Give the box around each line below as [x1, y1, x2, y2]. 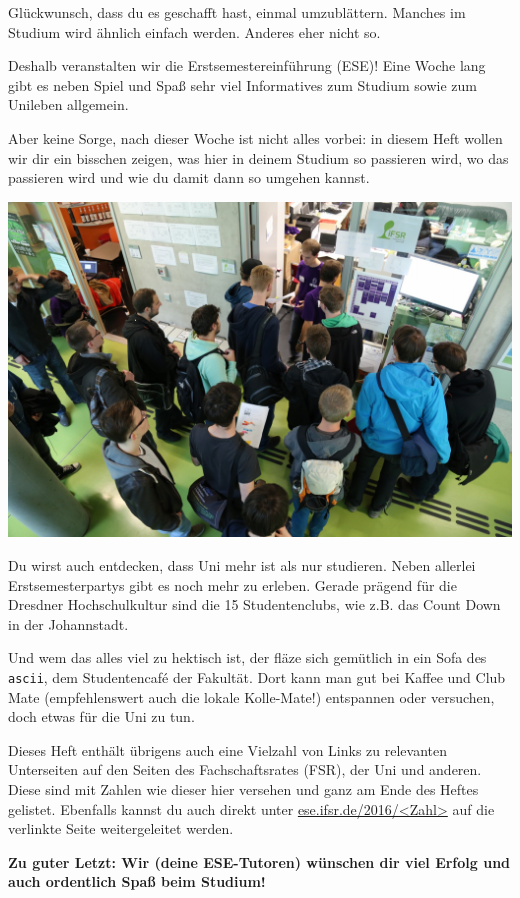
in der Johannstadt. [8, 613, 129, 634]
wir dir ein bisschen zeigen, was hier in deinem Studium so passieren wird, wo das [8, 147, 509, 168]
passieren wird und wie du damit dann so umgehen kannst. [8, 167, 370, 188]
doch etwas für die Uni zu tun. [8, 706, 195, 727]
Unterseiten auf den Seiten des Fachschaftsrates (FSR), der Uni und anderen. [8, 759, 482, 780]
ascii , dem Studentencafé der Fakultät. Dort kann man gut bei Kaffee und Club [8, 666, 506, 687]
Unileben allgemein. [8, 94, 129, 115]
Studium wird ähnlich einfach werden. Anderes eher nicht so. [8, 21, 381, 42]
